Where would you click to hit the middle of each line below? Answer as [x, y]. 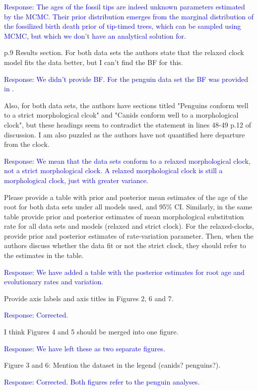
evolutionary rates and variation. [54, 282]
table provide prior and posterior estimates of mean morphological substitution [124, 216]
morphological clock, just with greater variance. [76, 180]
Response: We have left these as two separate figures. [85, 348]
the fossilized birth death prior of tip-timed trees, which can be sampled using [123, 26]
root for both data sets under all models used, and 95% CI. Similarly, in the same [128, 207]
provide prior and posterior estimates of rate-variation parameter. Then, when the [129, 235]
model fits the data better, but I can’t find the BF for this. [94, 62]
